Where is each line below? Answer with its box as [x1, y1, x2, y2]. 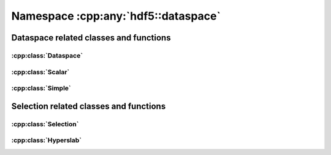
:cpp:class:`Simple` [11, 84, 72, 93]
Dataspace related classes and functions [11, 32, 171, 43]
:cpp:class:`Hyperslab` [11, 136, 82, 145]
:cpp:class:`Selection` [11, 119, 79, 128]
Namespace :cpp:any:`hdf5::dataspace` [11, 9, 221, 23]
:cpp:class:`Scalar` [11, 67, 70, 76]
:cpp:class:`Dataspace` [11, 51, 83, 59]
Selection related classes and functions [11, 101, 166, 112]
